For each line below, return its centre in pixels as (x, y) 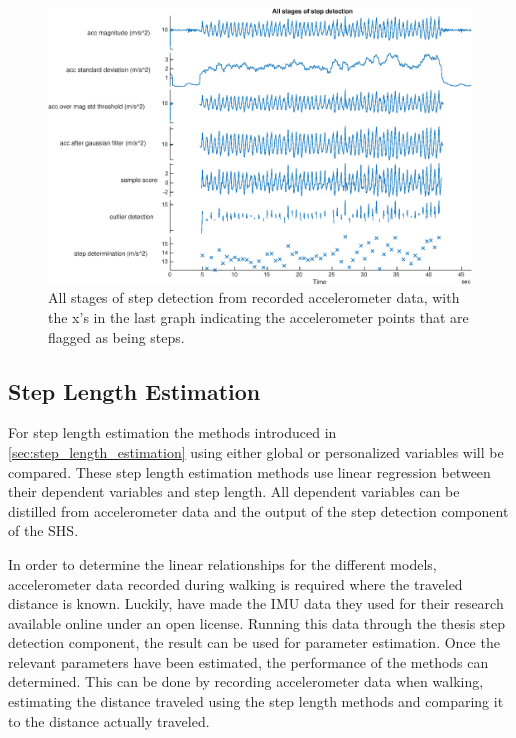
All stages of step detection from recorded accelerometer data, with (254, 297)
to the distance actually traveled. (109, 720)
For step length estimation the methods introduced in (172, 432)
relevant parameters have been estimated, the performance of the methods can (248, 661)
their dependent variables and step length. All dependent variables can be (234, 491)
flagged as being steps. (116, 336)
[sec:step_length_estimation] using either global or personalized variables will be (256, 451)
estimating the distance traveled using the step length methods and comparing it (256, 701)
